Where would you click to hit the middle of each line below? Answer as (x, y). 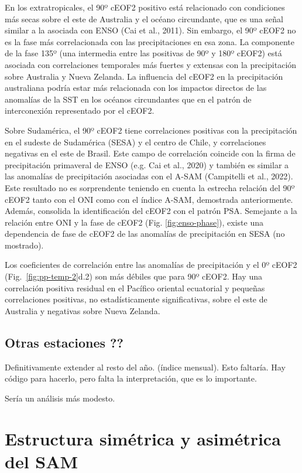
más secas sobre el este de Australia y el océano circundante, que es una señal (144, 18)
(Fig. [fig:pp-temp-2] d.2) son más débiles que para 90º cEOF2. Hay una (133, 276)
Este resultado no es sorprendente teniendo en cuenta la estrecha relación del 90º (150, 187)
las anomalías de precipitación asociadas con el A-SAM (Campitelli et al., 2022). (149, 176)
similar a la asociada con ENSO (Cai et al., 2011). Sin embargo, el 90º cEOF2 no (150, 30)
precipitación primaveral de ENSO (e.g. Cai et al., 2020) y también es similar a (147, 164)
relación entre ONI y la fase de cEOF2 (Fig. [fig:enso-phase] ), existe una (134, 222)
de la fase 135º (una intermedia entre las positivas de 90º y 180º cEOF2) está (143, 53)
